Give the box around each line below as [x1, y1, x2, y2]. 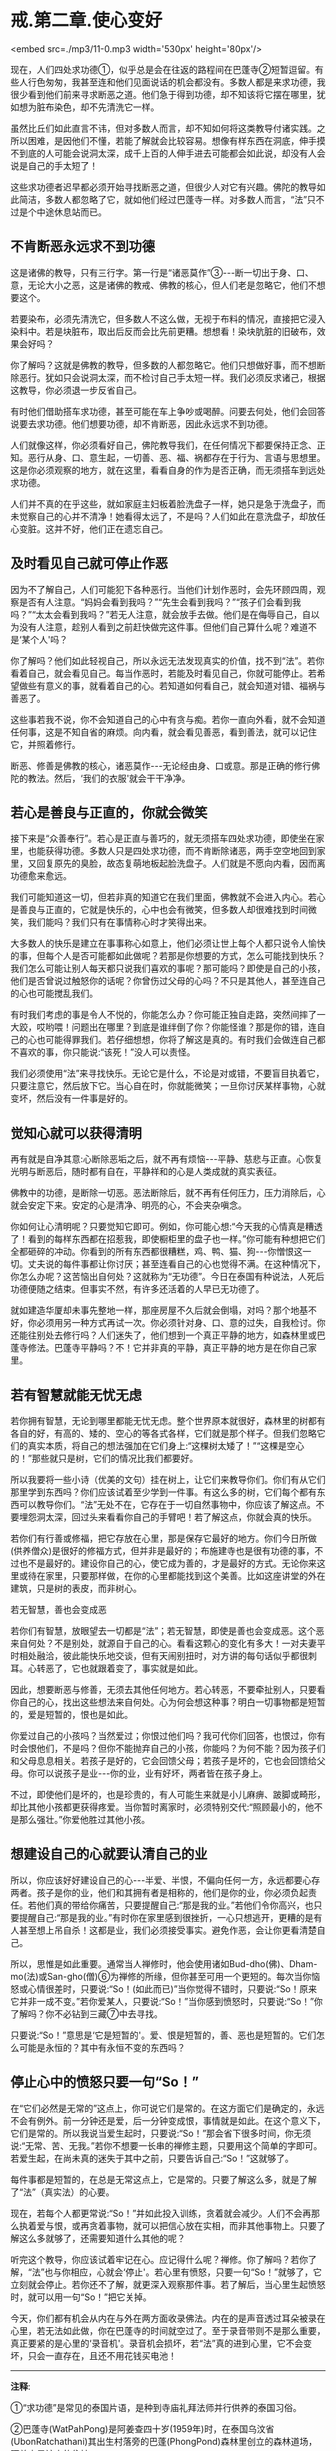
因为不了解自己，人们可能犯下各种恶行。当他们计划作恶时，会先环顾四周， [10, 583, 317, 595]
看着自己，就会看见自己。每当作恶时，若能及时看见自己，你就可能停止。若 [10, 667, 317, 679]
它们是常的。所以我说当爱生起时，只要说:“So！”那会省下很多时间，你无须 [10, 2127, 312, 2139]
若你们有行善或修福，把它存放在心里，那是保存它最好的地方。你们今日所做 [10, 1532, 317, 1544]
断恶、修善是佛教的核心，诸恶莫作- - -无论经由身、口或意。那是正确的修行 [10, 759, 312, 771]
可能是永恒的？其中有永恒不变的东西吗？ [18, 2041, 186, 2053]
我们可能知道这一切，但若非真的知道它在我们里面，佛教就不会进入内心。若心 [10, 891, 326, 903]
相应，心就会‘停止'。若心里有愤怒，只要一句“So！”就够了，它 [70, 2266, 322, 2278]
